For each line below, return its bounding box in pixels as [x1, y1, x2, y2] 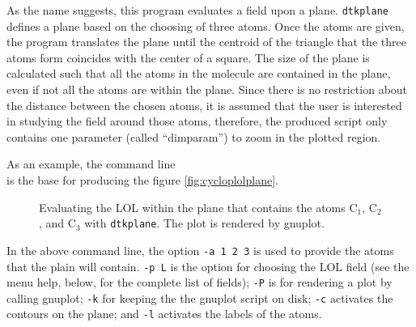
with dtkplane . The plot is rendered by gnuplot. [84, 214, 325, 231]
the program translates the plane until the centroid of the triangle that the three [6, 33, 406, 50]
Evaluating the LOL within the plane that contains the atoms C [39, 198, 358, 215]
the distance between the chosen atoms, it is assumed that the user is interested [6, 96, 402, 113]
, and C [39, 214, 76, 231]
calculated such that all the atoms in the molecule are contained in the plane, [6, 65, 391, 82]
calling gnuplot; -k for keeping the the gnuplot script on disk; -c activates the [6, 289, 393, 306]
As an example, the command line [6, 155, 176, 172]
